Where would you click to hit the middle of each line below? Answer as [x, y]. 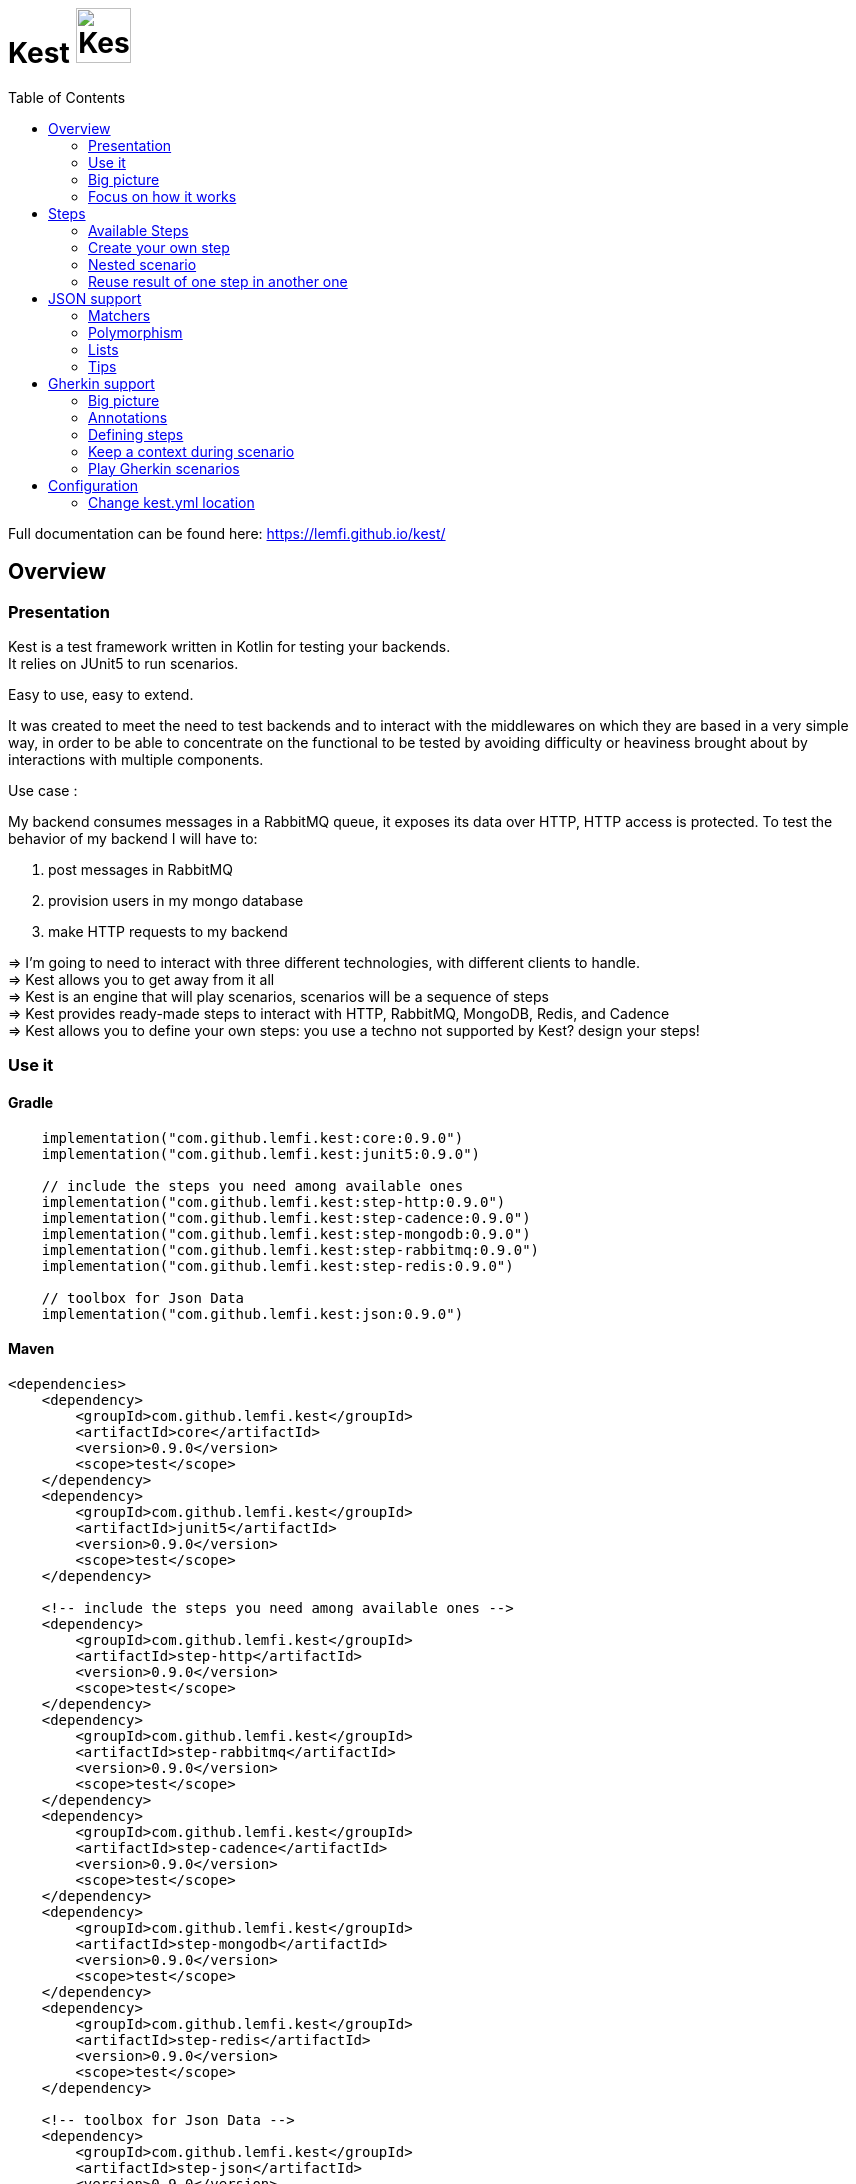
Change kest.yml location [171, 502]
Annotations [128, 417]
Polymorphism [135, 332]
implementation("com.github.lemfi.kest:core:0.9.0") [252, 1137]
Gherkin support [101, 383]
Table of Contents [67, 97]
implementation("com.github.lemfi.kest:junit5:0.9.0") [261, 1153]
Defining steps [136, 434]
